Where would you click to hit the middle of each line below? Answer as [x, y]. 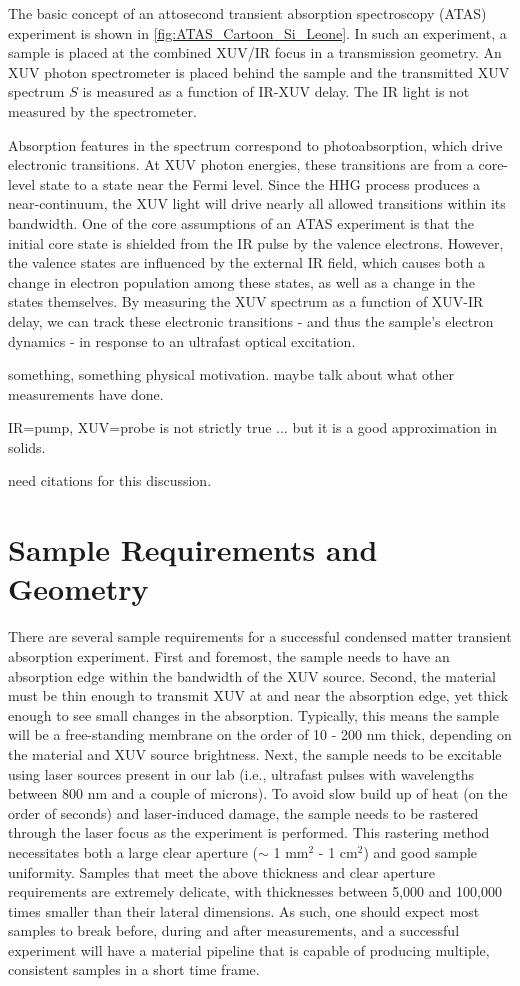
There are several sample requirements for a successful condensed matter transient [260, 636]
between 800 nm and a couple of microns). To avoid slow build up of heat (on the [258, 793]
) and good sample [420, 851]
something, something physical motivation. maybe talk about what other [231, 374]
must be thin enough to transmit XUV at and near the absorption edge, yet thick [258, 695]
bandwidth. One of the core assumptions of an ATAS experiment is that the [241, 222]
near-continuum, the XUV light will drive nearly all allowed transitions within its [257, 203]
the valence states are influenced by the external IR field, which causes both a [246, 262]
